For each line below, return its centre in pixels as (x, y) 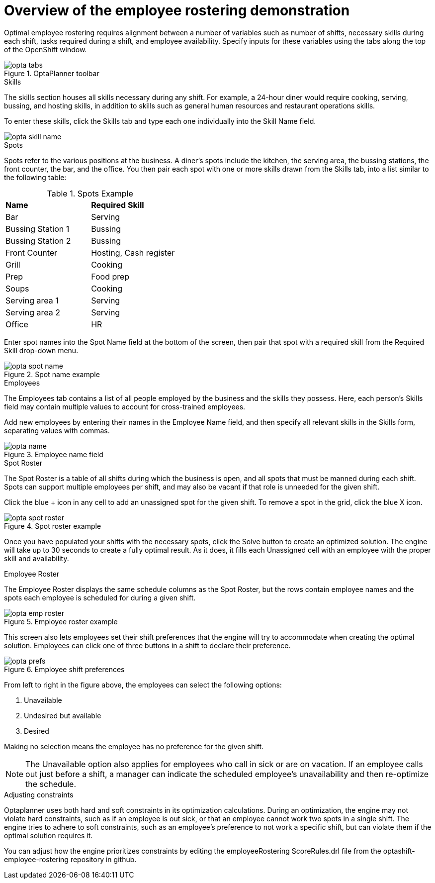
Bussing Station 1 (38, 229)
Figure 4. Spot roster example (53, 526)
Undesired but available (63, 715)
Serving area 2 (33, 312)
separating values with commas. (57, 430)
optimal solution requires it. (48, 835)
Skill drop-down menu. (41, 350)
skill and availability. (37, 558)
